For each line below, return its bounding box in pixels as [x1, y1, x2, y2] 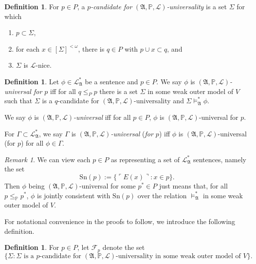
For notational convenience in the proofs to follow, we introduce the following [4, 216, 236, 226]
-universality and [134, 95, 184, 106]
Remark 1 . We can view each [4, 154, 91, 164]
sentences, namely [193, 154, 246, 164]
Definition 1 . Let [4, 76, 59, 86]
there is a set [99, 86, 138, 96]
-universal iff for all [73, 112, 131, 122]
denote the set [102, 242, 145, 252]
